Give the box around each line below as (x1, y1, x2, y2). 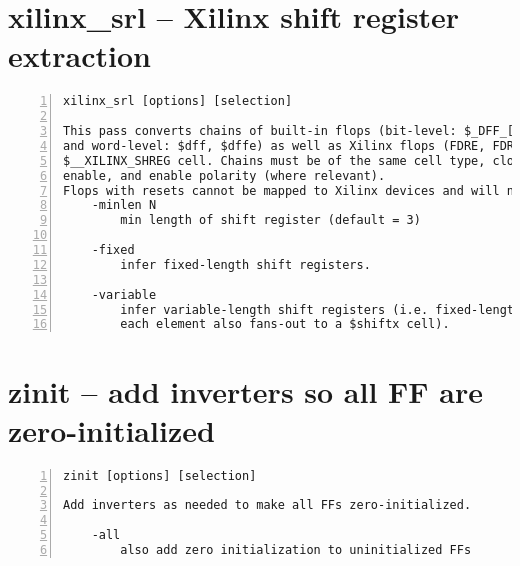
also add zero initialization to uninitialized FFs (120, 543, 472, 557)
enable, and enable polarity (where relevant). (63, 168, 386, 183)
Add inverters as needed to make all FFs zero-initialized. (63, 498, 472, 513)
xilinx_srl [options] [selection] (63, 94, 293, 109)
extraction (8, 35, 151, 76)
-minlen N (91, 198, 157, 213)
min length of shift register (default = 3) (120, 213, 421, 228)
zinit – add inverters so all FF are (8, 370, 484, 411)
